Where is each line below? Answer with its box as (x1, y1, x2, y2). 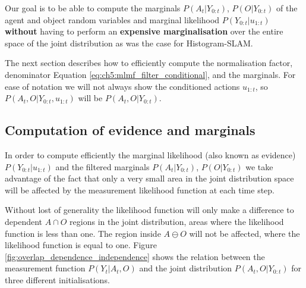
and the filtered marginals (55, 160, 150, 173)
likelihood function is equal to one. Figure (5, 239, 157, 251)
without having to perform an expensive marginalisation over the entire (5, 25, 283, 37)
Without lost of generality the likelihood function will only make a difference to (5, 204, 294, 216)
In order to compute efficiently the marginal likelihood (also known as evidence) (5, 148, 296, 161)
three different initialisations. (5, 273, 110, 286)
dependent (5, 215, 43, 227)
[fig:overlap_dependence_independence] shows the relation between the (5, 250, 265, 262)
